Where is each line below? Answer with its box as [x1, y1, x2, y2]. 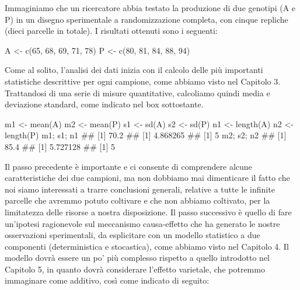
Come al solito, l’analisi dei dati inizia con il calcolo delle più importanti [5, 64, 263, 76]
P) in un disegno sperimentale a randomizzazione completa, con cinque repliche [5, 13, 288, 25]
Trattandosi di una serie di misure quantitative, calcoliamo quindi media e [5, 86, 270, 99]
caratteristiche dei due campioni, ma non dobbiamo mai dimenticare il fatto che [5, 172, 290, 184]
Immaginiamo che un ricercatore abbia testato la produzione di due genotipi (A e [5, 2, 296, 13]
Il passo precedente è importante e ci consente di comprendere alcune [5, 160, 252, 172]
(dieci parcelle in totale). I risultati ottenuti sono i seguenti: [5, 25, 218, 37]
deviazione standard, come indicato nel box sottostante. [5, 98, 204, 110]
